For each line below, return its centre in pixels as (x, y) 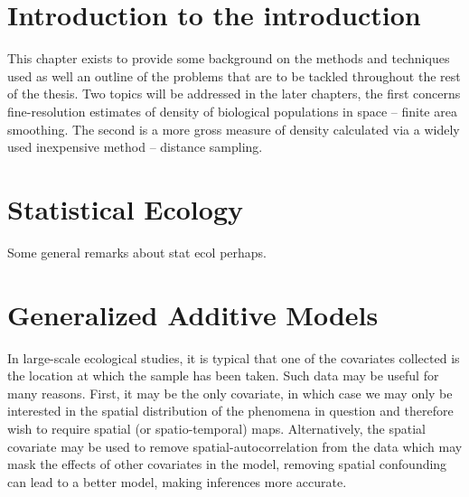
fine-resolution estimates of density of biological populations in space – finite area (232, 111)
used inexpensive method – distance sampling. (135, 147)
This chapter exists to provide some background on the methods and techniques (229, 58)
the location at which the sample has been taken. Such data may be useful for (223, 375)
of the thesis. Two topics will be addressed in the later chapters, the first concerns (234, 94)
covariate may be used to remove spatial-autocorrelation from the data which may (235, 446)
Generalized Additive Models (193, 314)
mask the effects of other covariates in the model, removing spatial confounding (227, 464)
